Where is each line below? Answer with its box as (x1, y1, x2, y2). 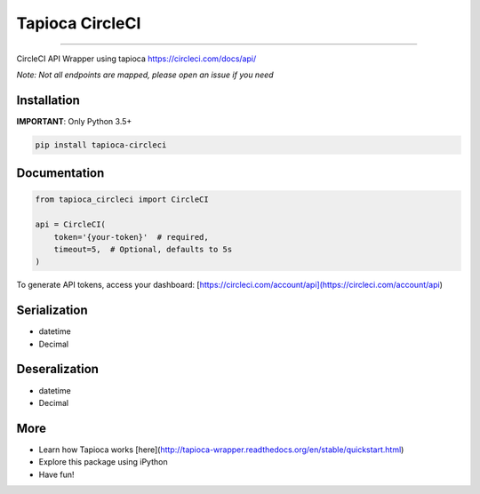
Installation (16, 92, 80, 108)
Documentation (16, 165, 105, 181)
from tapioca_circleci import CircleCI (35, 195, 209, 204)
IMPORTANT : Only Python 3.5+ (16, 116, 132, 126)
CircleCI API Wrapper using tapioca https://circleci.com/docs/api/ (16, 53, 257, 64)
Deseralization (16, 362, 100, 377)
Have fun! (38, 469, 75, 480)
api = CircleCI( (35, 219, 107, 230)
